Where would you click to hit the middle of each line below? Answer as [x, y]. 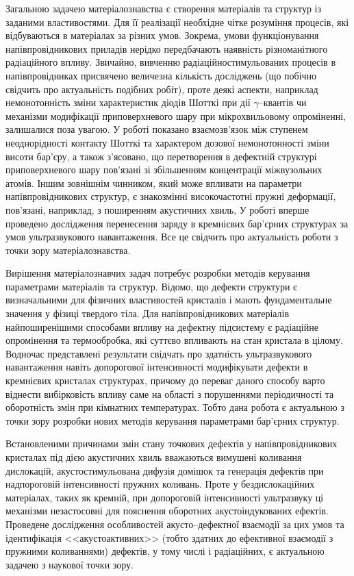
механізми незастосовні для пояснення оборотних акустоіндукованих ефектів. [167, 511]
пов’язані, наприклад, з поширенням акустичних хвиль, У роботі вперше [157, 209]
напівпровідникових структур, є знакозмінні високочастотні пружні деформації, [171, 196]
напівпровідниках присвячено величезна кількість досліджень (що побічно [161, 75]
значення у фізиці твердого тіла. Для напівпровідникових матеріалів [148, 313]
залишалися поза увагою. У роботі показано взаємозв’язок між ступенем [157, 129]
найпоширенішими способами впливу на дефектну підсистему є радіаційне [162, 326]
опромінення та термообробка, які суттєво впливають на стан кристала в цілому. [174, 340]
